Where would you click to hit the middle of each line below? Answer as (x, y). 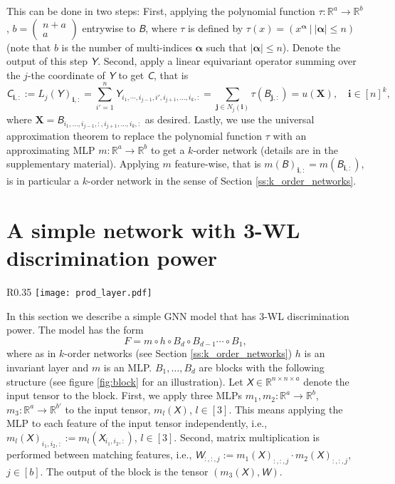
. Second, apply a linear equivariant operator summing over (227, 61)
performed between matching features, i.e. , (99, 454)
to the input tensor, (108, 409)
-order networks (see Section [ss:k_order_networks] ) (178, 353)
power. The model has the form (75, 330)
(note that (29, 47)
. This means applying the (286, 409)
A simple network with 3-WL (153, 229)
